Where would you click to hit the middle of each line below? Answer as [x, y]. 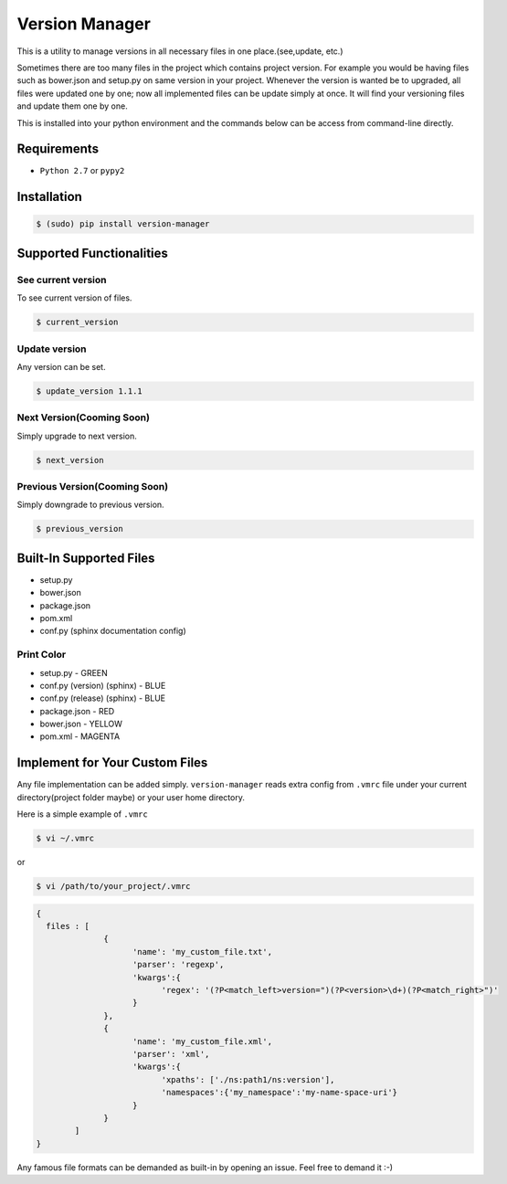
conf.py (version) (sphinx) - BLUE [103, 685]
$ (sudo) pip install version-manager [123, 224]
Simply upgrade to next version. [77, 436]
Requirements [58, 149]
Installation [49, 197]
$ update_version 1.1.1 [90, 391]
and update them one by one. [72, 106]
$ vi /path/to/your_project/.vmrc [113, 887]
